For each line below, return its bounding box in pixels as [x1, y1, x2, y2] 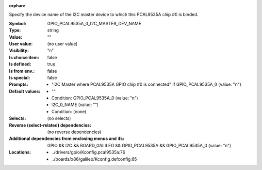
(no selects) [47, 115, 71, 121]
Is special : [9, 75, 30, 80]
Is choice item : [9, 54, 39, 60]
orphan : [9, 3, 26, 8]
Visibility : [9, 47, 29, 53]
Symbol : [9, 20, 27, 26]
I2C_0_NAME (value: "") [51, 102, 99, 108]
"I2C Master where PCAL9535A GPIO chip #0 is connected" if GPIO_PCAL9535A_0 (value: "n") [51, 81, 242, 87]
